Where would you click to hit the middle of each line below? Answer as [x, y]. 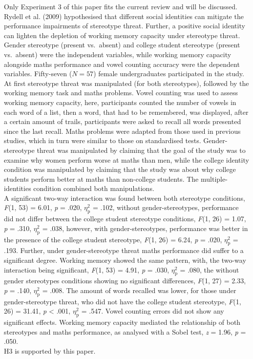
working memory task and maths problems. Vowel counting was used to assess [121, 93]
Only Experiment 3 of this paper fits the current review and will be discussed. [121, 6]
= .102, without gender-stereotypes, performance [166, 207]
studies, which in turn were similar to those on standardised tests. [103, 140]
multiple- [214, 179]
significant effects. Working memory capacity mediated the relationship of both [122, 322]
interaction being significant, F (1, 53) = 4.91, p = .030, [87, 269]
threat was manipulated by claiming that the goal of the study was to [141, 150]
